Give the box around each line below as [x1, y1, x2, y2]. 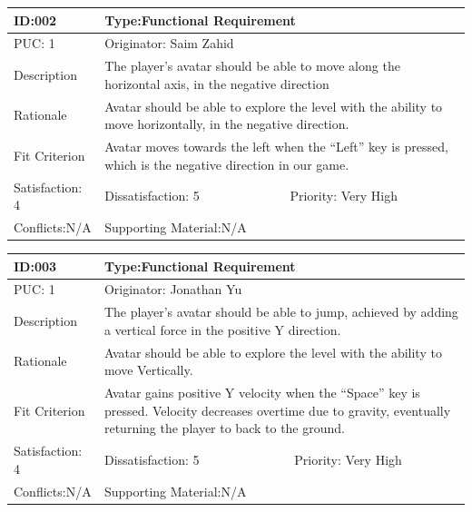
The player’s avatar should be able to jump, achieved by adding [103, 302, 458, 321]
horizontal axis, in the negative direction [104, 74, 329, 93]
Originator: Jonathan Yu [103, 280, 242, 299]
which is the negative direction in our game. [104, 154, 349, 173]
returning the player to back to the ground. [103, 418, 345, 438]
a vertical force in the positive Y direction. [103, 320, 341, 339]
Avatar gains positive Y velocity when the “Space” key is [103, 383, 420, 402]
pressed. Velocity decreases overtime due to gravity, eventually [103, 400, 451, 419]
